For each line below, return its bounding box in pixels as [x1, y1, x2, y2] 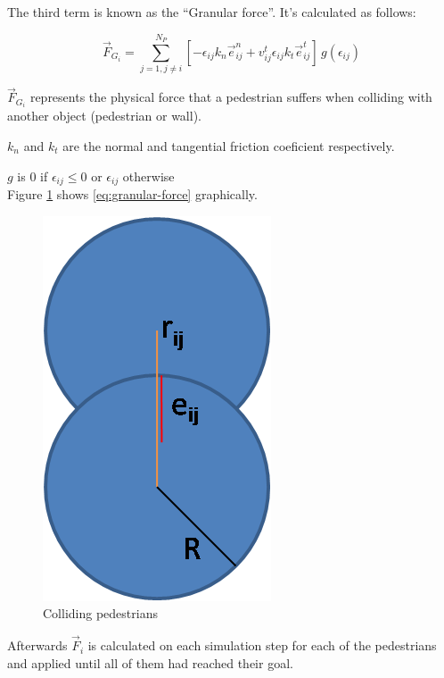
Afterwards [7, 636, 68, 655]
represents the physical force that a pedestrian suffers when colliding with [29, 88, 432, 106]
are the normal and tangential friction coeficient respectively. [62, 137, 395, 155]
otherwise [122, 166, 175, 185]
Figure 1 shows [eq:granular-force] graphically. [7, 185, 258, 204]
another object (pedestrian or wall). [7, 106, 201, 125]
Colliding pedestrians [43, 604, 158, 623]
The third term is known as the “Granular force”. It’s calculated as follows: [7, 3, 416, 21]
